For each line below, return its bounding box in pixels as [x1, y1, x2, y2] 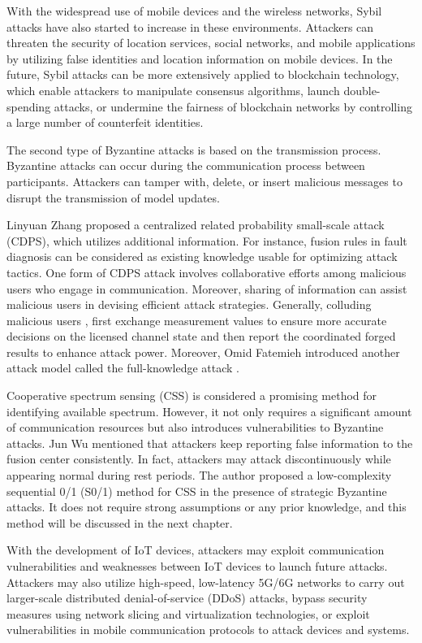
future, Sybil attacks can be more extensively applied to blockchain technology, [6, 66, 399, 83]
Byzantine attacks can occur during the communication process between [6, 157, 365, 174]
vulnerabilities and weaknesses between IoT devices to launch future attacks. [6, 558, 388, 574]
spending [6, 98, 51, 115]
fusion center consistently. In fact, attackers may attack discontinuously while [6, 450, 391, 467]
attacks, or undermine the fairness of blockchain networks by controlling [54, 98, 412, 115]
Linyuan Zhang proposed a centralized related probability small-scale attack [6, 216, 385, 233]
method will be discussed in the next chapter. [6, 514, 233, 531]
